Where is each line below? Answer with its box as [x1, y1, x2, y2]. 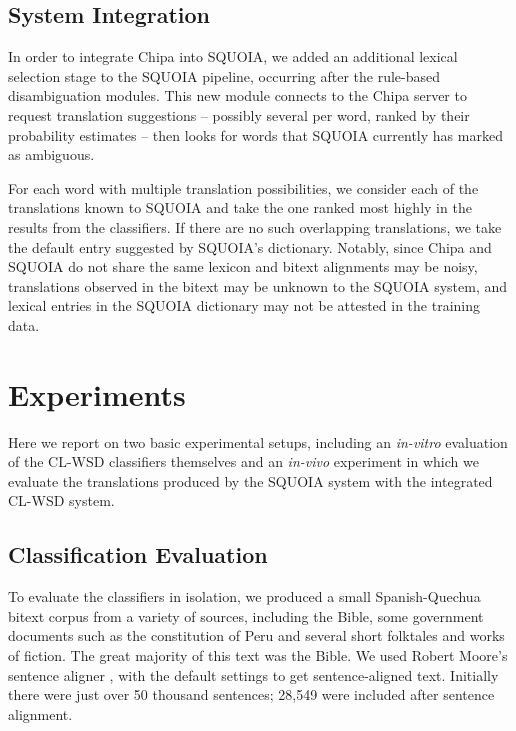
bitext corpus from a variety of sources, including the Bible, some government [8, 605, 484, 626]
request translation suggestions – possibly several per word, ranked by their [8, 104, 470, 125]
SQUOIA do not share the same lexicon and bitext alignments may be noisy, [8, 256, 478, 277]
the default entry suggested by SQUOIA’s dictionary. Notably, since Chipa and [8, 236, 492, 257]
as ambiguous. [8, 144, 95, 165]
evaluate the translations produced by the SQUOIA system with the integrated [8, 470, 493, 491]
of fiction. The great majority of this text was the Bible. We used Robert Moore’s [8, 645, 508, 665]
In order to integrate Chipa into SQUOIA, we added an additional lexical [8, 46, 458, 67]
